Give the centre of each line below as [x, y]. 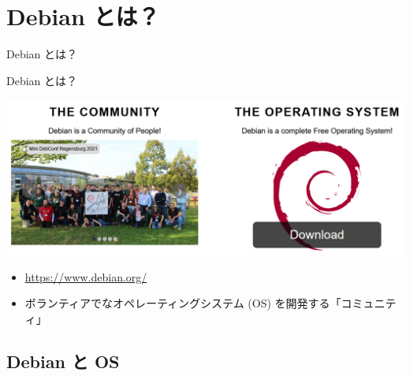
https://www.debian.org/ [86, 276]
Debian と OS [63, 361]
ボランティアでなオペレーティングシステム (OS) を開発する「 [183, 303]
